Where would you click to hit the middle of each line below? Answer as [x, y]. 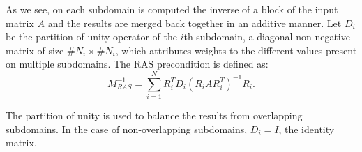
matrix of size [35, 50]
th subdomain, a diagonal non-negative [267, 37]
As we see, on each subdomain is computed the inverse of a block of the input [172, 9]
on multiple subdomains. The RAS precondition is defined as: [137, 64]
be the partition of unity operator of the [91, 37]
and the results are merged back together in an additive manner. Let [195, 23]
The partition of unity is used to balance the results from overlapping [154, 115]
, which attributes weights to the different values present [236, 50]
